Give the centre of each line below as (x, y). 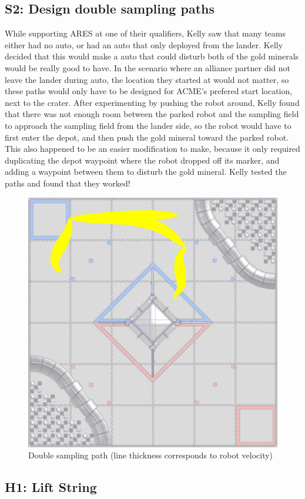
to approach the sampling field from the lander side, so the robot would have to (148, 125)
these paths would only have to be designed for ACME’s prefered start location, (149, 91)
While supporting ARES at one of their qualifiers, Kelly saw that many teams (145, 33)
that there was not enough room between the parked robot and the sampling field (152, 114)
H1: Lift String (51, 487)
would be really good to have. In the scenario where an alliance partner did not (148, 67)
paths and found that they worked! (68, 183)
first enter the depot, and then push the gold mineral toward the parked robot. (147, 137)
